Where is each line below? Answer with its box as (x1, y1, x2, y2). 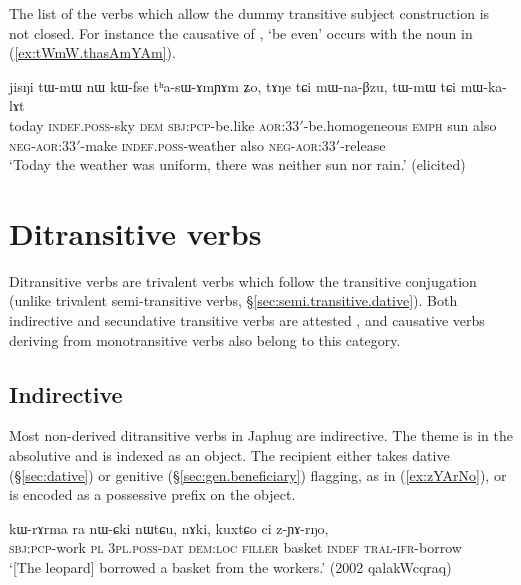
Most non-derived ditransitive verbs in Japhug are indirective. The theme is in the (9, 425, 513, 446)
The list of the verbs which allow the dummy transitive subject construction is (9, 3, 490, 23)
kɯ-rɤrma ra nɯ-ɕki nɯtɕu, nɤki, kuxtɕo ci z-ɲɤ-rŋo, (9, 517, 329, 538)
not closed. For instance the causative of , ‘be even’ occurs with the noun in (9, 22, 473, 43)
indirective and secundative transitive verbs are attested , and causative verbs (9, 310, 485, 331)
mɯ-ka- (460, 75, 507, 96)
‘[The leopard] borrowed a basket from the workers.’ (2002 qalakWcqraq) (9, 557, 452, 578)
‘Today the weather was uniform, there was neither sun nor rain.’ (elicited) (9, 154, 466, 175)
